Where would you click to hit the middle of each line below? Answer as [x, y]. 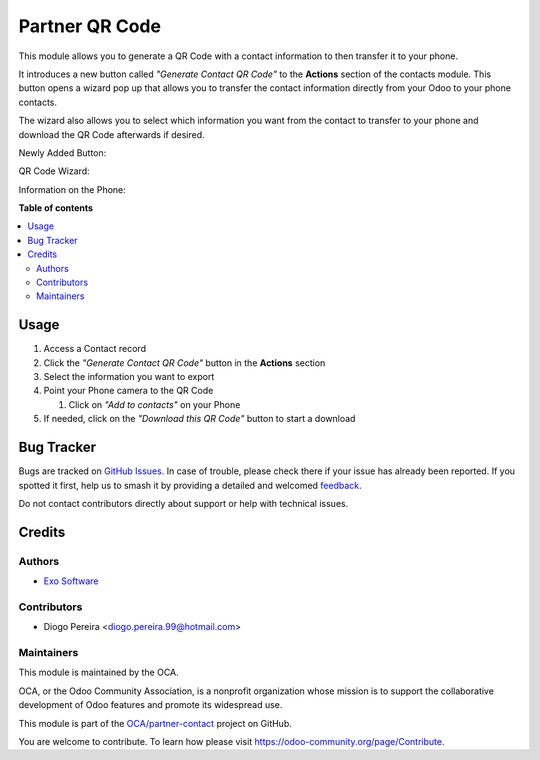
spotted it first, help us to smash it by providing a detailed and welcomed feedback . [190, 485]
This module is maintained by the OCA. [98, 672]
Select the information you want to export [129, 377]
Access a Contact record [95, 349]
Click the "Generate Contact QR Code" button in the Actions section [184, 362]
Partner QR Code [90, 26]
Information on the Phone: [72, 189]
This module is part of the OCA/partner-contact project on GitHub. [155, 723]
